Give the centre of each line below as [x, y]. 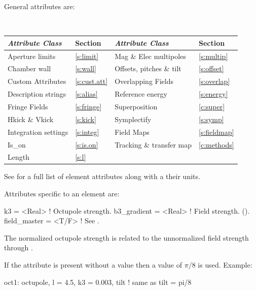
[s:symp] [211, 119]
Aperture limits [32, 56]
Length [19, 157]
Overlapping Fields [144, 81]
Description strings [37, 94]
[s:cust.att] [92, 81]
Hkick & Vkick [31, 119]
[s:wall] [86, 68]
